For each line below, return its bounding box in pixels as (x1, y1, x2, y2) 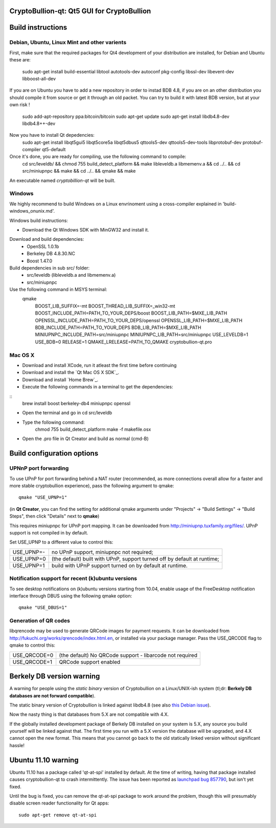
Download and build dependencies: (9, 236, 84, 242)
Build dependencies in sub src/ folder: (9, 264, 90, 271)
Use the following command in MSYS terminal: (9, 286, 107, 293)
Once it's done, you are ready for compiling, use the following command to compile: (9, 154, 187, 160)
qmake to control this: (9, 642, 56, 648)
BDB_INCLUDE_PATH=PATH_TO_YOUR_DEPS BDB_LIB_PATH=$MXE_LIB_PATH (35, 324, 201, 330)
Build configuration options (9, 449, 99, 458)
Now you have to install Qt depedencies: (9, 132, 95, 138)
